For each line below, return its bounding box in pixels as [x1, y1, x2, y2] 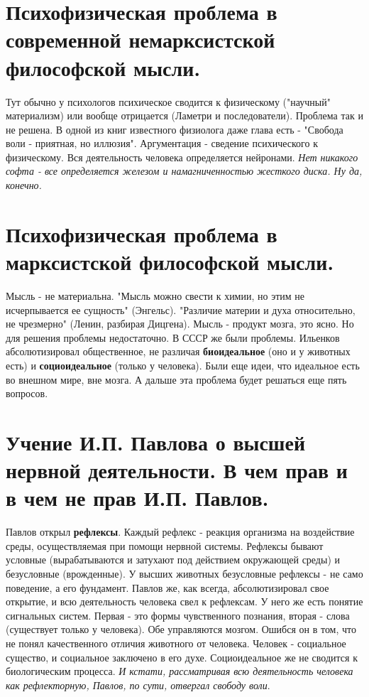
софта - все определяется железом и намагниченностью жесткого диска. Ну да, [6, 163, 363, 178]
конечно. [6, 178, 42, 193]
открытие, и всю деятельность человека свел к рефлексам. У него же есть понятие [6, 594, 363, 609]
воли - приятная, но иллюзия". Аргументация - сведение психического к [6, 136, 318, 151]
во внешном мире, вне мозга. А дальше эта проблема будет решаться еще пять [6, 372, 347, 387]
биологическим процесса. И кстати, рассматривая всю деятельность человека [6, 664, 353, 679]
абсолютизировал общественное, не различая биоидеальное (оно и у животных [6, 344, 351, 359]
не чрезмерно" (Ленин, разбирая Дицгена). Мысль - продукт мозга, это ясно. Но [6, 316, 354, 331]
